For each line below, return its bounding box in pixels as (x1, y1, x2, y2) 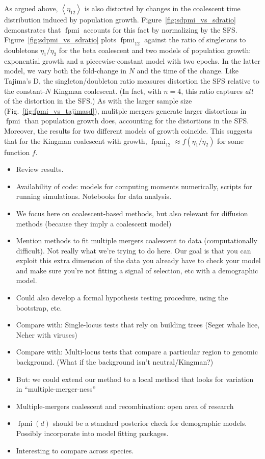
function (4, 146, 30, 157)
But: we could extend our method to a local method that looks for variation (16, 373, 254, 384)
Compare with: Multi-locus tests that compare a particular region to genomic (16, 346, 258, 357)
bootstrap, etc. (16, 302, 62, 313)
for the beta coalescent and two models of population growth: (59, 44, 251, 55)
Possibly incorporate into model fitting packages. (16, 428, 169, 438)
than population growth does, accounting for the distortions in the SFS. (24, 115, 249, 126)
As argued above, (4, 3, 58, 13)
